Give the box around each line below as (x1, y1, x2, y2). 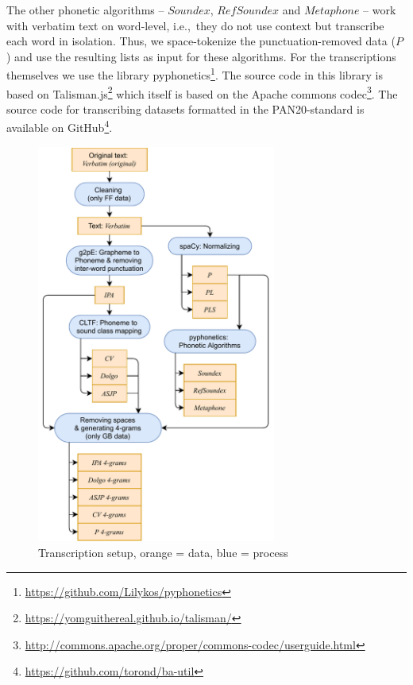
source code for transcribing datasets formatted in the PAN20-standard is (6, 100, 365, 117)
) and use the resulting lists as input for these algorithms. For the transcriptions (6, 48, 396, 64)
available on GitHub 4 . (6, 117, 113, 136)
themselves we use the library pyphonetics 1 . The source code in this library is (6, 64, 383, 83)
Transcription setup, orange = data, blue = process (38, 544, 288, 560)
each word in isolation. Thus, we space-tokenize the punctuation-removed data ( (6, 33, 396, 49)
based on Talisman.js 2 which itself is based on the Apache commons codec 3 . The (6, 83, 398, 102)
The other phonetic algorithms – (6, 2, 164, 17)
